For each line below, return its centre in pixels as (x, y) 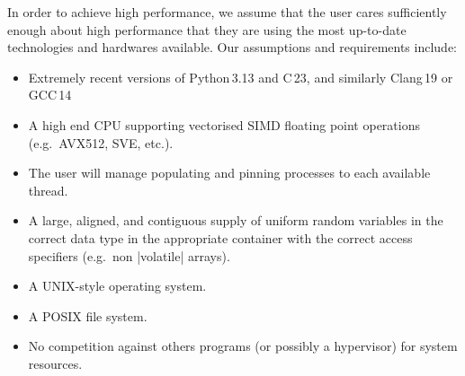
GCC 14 (50, 95)
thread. (48, 190)
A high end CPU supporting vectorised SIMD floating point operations (224, 124)
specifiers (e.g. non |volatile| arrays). (129, 255)
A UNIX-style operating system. (117, 286)
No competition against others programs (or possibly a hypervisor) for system (243, 346)
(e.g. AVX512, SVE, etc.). (101, 142)
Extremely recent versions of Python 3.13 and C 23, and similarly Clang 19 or (241, 77)
